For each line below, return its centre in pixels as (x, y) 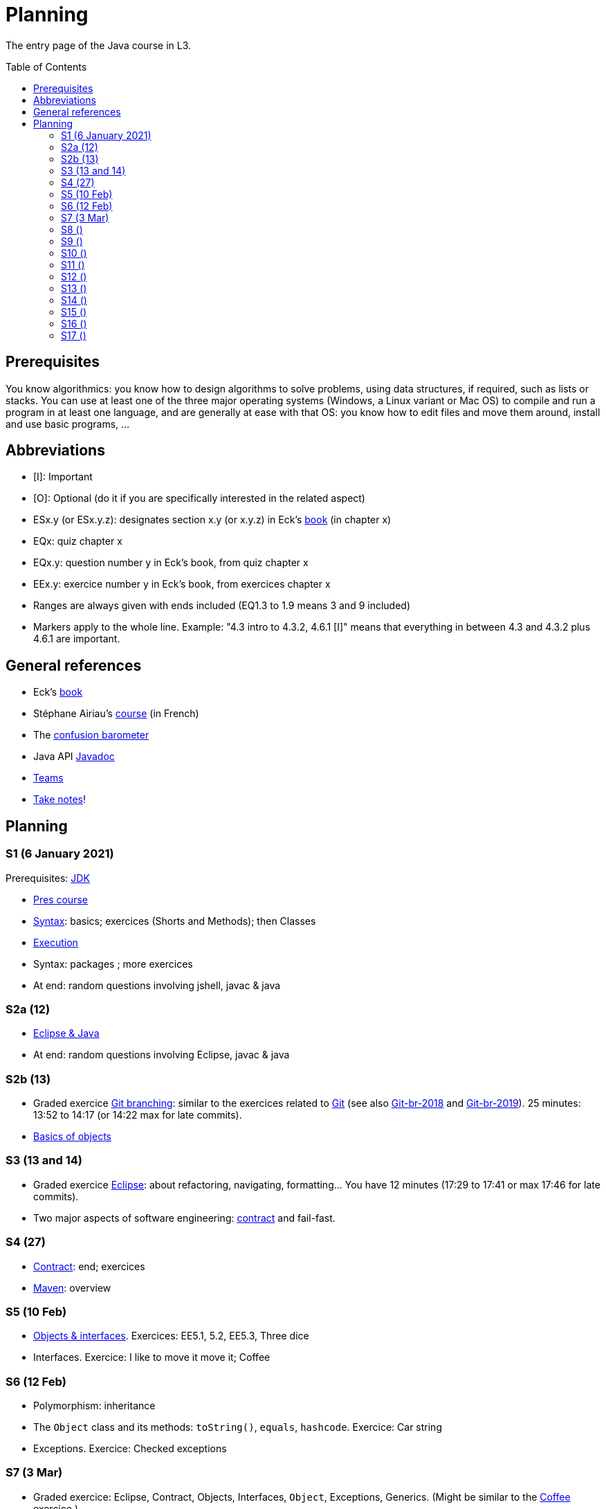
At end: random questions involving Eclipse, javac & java (162, 1055)
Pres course (61, 899)
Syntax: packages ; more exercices (113, 964)
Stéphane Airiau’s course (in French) (116, 714)
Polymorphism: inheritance (94, 1406)
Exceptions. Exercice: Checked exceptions (130, 1448)
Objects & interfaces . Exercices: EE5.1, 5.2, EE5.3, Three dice (171, 1336)
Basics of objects (72, 1136)
